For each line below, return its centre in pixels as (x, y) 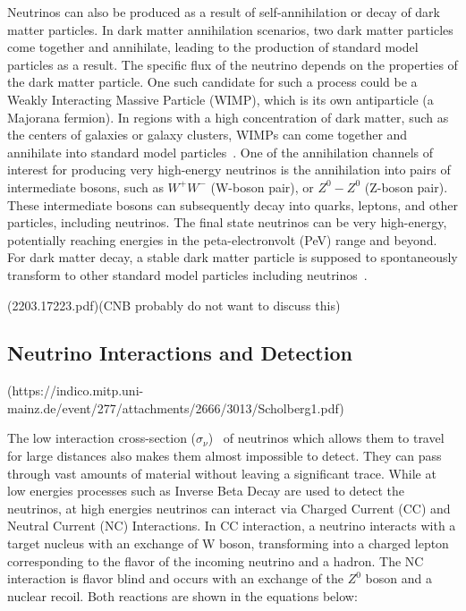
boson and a (398, 578)
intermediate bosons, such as (85, 187)
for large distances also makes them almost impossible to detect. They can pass (225, 456)
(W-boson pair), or (262, 187)
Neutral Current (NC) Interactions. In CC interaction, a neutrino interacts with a (232, 526)
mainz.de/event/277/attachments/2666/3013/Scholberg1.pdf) (176, 407)
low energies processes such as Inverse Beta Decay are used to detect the (206, 491)
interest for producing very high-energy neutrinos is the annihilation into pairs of (229, 170)
